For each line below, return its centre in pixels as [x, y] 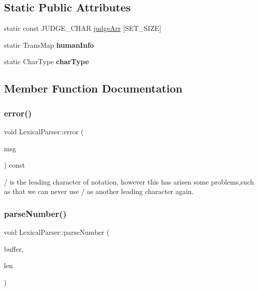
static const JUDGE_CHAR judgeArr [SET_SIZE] [83, 28]
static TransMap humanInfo [49, 45]
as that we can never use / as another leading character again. [99, 191]
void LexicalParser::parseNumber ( [57, 232]
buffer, [14, 248]
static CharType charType [46, 61]
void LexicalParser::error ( [44, 131]
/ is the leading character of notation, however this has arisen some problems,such [129, 181]
